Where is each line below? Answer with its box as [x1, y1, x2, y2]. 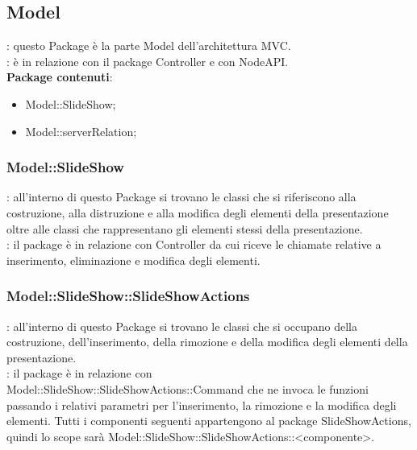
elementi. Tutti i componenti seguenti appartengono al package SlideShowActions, [6, 412, 411, 429]
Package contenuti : [6, 68, 113, 85]
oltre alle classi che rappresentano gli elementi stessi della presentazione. [6, 220, 363, 237]
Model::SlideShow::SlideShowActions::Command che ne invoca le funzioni [6, 380, 369, 397]
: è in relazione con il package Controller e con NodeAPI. [6, 52, 289, 69]
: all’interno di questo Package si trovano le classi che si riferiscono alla [6, 188, 357, 205]
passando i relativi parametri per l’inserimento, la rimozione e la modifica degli [6, 396, 397, 413]
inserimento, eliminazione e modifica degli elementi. [6, 251, 261, 268]
